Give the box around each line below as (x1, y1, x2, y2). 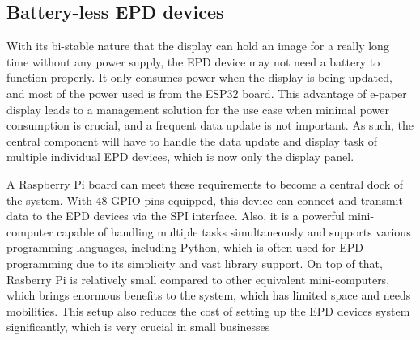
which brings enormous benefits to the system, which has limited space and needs (6, 287, 411, 304)
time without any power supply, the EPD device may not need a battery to (6, 53, 380, 70)
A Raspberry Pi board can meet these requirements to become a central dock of (6, 175, 404, 192)
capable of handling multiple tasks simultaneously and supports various (57, 223, 411, 240)
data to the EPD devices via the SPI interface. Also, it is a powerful (6, 207, 345, 224)
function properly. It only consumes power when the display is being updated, (6, 69, 392, 86)
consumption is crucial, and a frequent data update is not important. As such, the (6, 117, 414, 134)
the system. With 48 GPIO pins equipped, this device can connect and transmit (6, 191, 403, 208)
